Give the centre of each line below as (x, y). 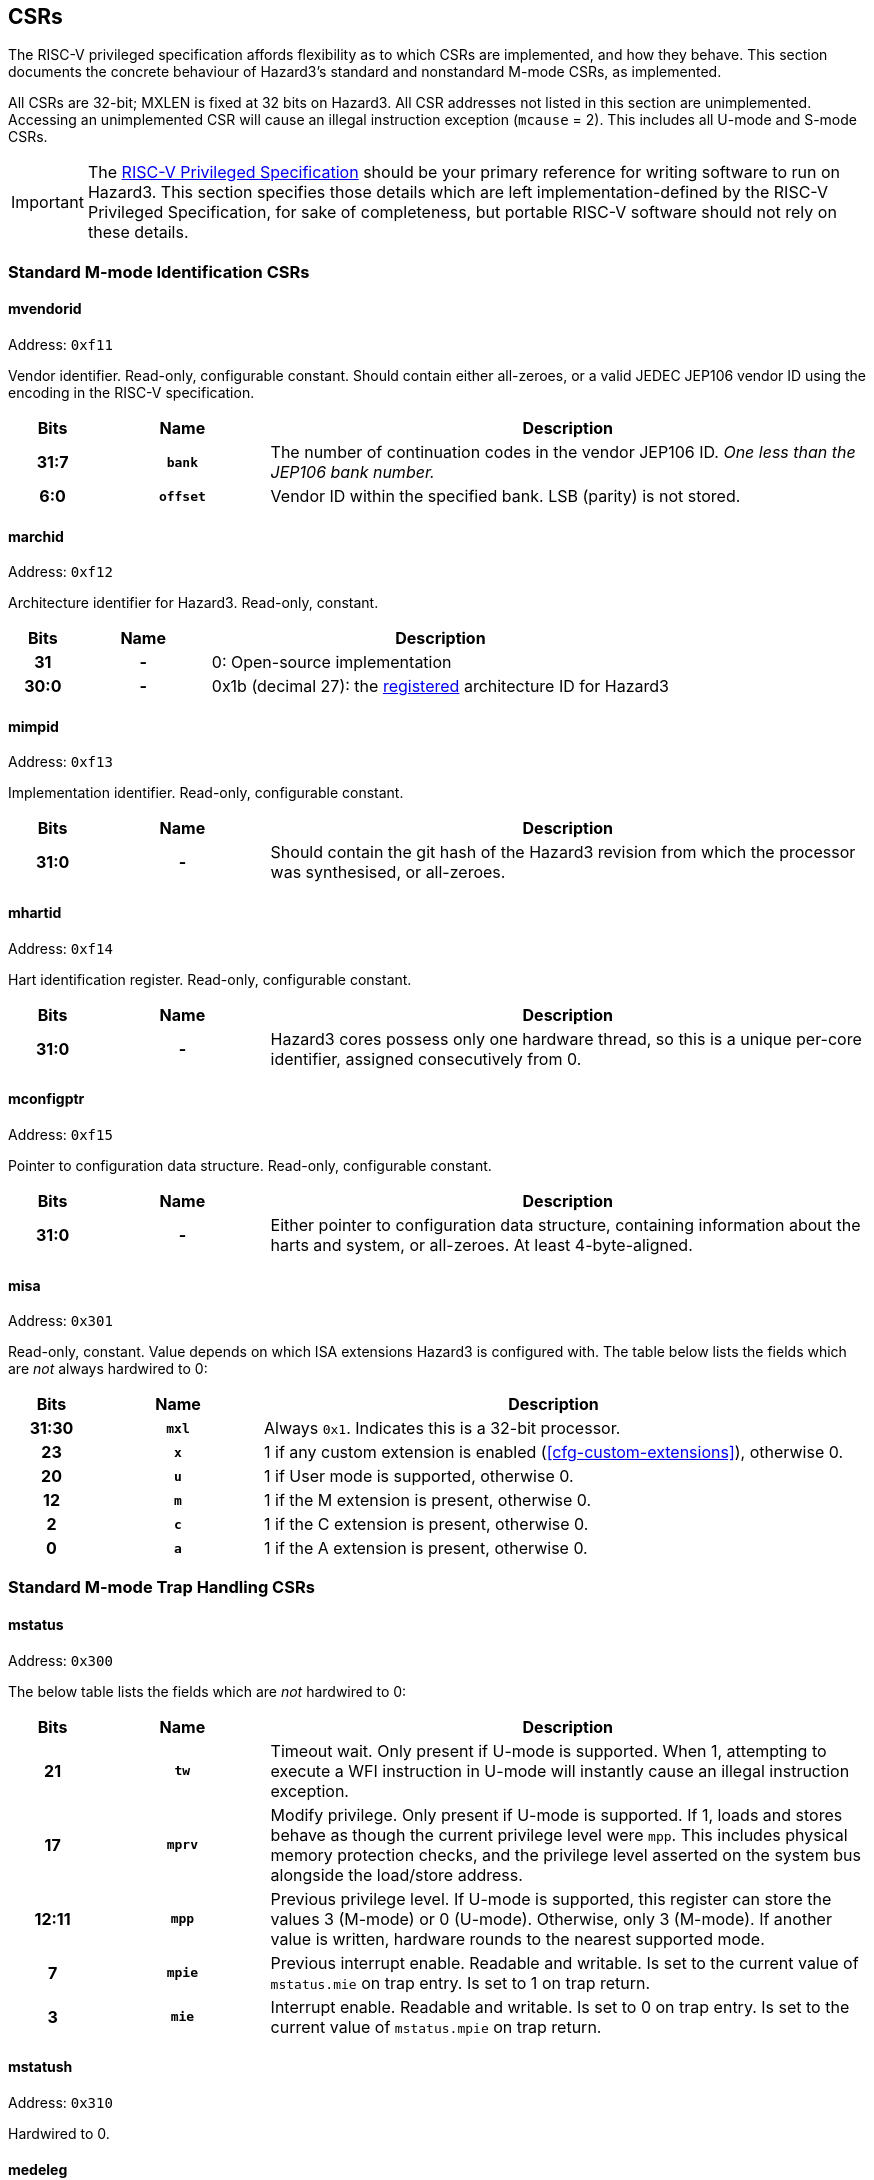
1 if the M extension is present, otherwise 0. (428, 1500)
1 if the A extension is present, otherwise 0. (426, 1548)
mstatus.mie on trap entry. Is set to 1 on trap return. (460, 1982)
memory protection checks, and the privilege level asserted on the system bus (565, 1854)
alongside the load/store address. (396, 1874)
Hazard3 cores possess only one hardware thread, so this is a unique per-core (566, 1038)
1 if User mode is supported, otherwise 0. (419, 1476)
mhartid (35, 913)
